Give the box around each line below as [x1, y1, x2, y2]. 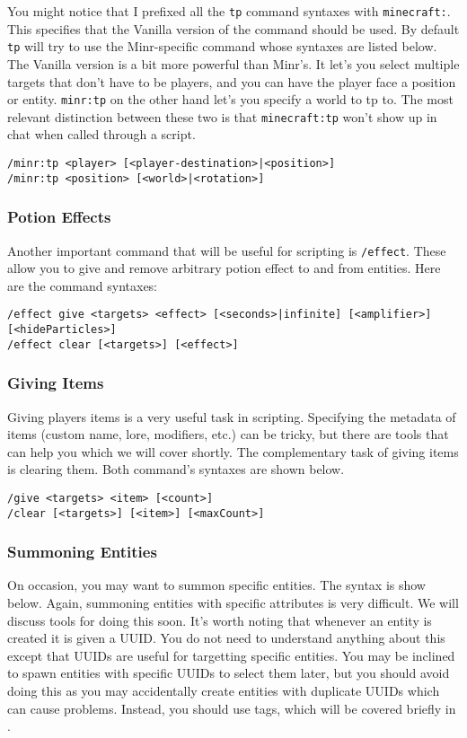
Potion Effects [7, 206, 111, 228]
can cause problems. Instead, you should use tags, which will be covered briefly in [7, 698, 456, 717]
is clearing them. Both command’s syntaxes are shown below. [7, 460, 345, 479]
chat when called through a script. [7, 125, 196, 144]
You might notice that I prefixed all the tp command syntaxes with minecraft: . [7, 2, 451, 20]
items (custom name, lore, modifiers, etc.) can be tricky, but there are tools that [7, 425, 449, 444]
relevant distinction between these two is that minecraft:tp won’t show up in [7, 107, 437, 126]
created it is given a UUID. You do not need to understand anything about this [7, 628, 445, 647]
